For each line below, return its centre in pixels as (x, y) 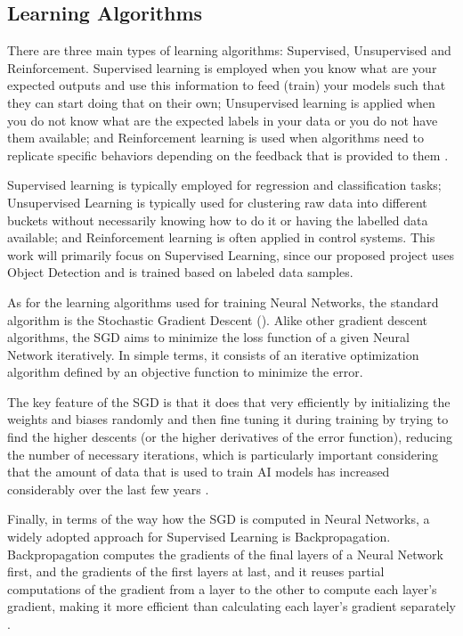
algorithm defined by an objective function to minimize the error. (185, 372)
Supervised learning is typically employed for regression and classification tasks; (224, 185)
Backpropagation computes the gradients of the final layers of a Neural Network (225, 554)
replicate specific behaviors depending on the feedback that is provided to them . (228, 155)
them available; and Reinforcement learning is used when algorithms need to (215, 138)
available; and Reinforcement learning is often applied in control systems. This (221, 237)
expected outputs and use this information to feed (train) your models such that (227, 85)
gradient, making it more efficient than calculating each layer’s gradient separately (231, 606)
